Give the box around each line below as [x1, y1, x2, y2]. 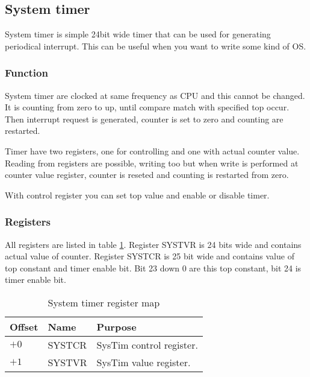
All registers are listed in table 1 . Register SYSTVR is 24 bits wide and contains [5, 238, 302, 250]
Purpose [96, 319, 137, 334]
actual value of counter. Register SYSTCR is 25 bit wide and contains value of [5, 250, 294, 262]
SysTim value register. [96, 355, 191, 369]
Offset [10, 319, 39, 334]
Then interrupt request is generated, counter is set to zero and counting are [5, 112, 284, 125]
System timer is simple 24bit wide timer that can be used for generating [5, 28, 271, 40]
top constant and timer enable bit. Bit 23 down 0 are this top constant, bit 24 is [5, 261, 302, 274]
